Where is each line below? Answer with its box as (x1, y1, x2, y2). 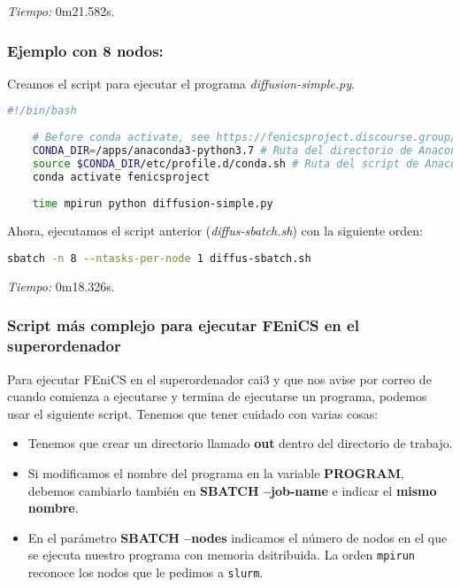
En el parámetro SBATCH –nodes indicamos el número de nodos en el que (27, 528, 448, 546)
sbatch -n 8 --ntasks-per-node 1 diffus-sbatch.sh (7, 252, 311, 265)
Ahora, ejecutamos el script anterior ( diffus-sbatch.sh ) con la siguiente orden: (7, 221, 423, 240)
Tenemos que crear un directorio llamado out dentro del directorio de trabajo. (27, 434, 453, 452)
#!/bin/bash (7, 104, 77, 118)
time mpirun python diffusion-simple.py (32, 197, 273, 210)
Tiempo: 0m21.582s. (7, 2, 115, 19)
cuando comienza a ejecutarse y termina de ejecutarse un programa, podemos (7, 387, 427, 405)
